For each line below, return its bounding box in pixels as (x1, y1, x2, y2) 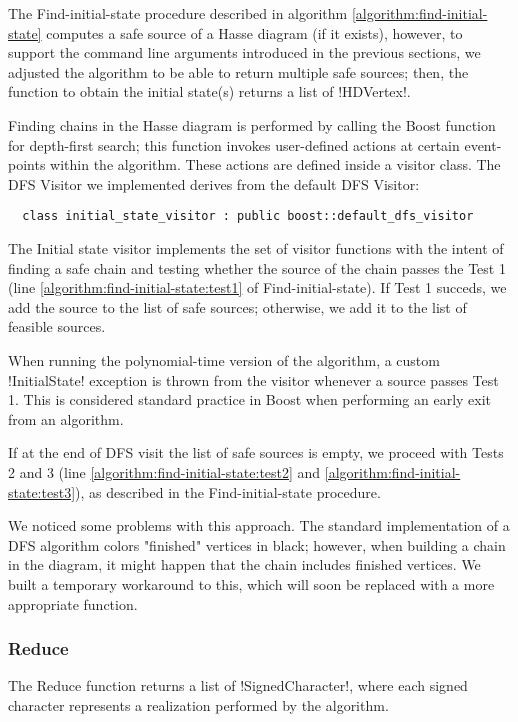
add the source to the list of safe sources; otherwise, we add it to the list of (8, 296, 467, 317)
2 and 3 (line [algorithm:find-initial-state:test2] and (8, 461, 321, 482)
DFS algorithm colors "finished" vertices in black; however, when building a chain (8, 534, 506, 555)
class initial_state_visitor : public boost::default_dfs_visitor (22, 209, 474, 224)
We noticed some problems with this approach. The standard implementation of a (8, 515, 510, 536)
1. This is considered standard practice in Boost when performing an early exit (8, 389, 492, 410)
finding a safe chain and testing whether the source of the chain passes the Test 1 (8, 257, 506, 278)
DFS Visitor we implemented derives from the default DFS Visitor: (8, 173, 420, 194)
